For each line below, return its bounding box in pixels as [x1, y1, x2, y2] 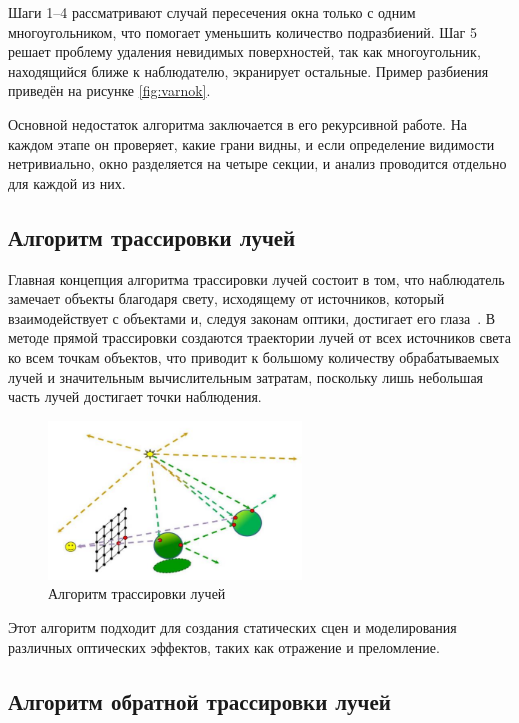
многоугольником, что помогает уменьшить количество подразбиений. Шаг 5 [8, 21, 477, 42]
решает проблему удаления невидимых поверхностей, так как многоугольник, [8, 41, 481, 62]
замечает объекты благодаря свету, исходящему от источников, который [8, 288, 445, 309]
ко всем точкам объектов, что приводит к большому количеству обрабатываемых [8, 346, 500, 367]
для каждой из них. [8, 172, 126, 193]
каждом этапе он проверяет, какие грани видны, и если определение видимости [8, 133, 495, 154]
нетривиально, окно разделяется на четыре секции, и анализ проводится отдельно [8, 153, 507, 174]
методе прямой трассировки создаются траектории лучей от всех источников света [8, 327, 511, 348]
